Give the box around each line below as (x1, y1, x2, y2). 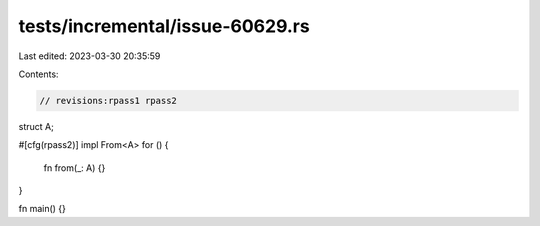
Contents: (18, 68, 59, 80)
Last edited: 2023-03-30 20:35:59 (18, 50, 161, 62)
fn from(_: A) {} (43, 161, 106, 174)
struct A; (18, 120, 54, 132)
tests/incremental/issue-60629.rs (18, 15, 310, 37)
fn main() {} (18, 203, 67, 215)
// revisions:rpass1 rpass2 (39, 95, 177, 106)
